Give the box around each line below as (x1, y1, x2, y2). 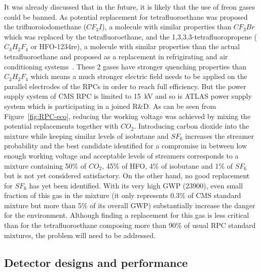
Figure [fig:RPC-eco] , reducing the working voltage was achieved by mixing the (4, 110, 251, 121)
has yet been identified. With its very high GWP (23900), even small (29, 180, 243, 190)
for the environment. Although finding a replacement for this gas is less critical (4, 210, 249, 220)
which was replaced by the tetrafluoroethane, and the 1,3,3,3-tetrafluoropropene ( (4, 31, 257, 42)
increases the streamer (185, 130, 254, 141)
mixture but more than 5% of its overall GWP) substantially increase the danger (4, 200, 255, 210)
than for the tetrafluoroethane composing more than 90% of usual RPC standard (4, 220, 256, 230)
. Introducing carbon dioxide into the (134, 121, 249, 131)
